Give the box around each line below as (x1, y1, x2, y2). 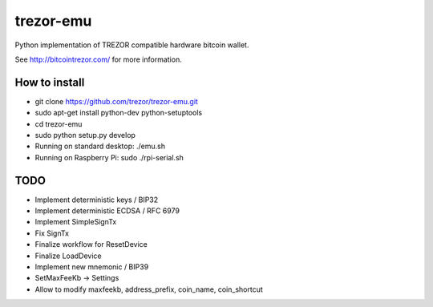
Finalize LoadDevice (34, 251, 102, 261)
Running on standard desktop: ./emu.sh (34, 141, 166, 151)
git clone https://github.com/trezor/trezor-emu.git (34, 96, 198, 106)
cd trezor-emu (34, 119, 83, 128)
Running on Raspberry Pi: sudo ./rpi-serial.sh (34, 152, 184, 162)
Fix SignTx (34, 228, 70, 238)
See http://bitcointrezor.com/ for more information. (14, 55, 182, 64)
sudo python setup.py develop (34, 131, 136, 140)
